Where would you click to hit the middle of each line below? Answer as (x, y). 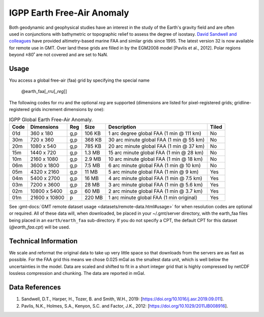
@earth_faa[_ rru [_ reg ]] (44, 91)
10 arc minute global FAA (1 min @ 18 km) (155, 159)
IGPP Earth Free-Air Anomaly (69, 13)
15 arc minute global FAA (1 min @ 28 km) (156, 153)
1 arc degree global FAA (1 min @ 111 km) (155, 133)
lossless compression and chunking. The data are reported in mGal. (77, 273)
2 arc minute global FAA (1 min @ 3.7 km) (155, 191)
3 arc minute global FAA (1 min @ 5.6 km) (155, 184)
